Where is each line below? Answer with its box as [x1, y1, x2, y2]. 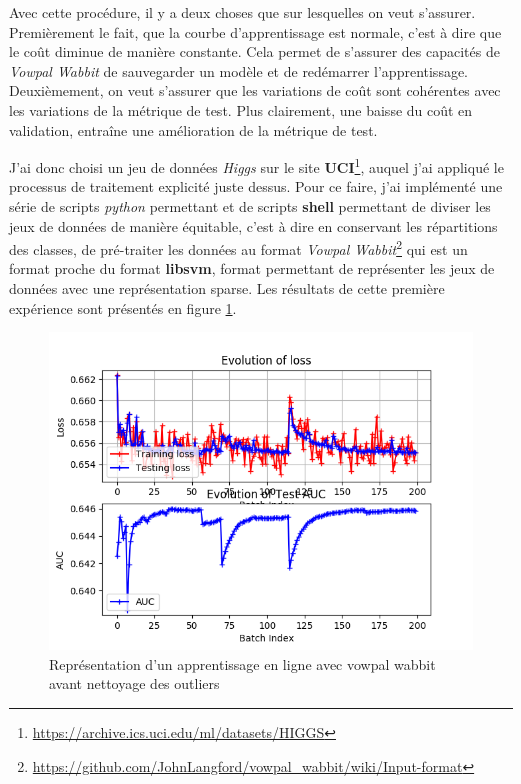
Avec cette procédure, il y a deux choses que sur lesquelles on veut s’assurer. [9, 2, 476, 22]
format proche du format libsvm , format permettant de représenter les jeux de [9, 258, 495, 279]
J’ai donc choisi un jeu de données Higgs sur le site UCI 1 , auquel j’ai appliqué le [9, 154, 504, 177]
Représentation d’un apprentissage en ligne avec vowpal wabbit [49, 653, 436, 674]
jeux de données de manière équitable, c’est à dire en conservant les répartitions [9, 215, 498, 236]
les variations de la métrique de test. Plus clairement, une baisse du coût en [9, 99, 473, 120]
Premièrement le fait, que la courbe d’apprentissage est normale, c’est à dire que [9, 21, 502, 42]
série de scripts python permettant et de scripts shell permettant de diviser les [9, 196, 491, 216]
